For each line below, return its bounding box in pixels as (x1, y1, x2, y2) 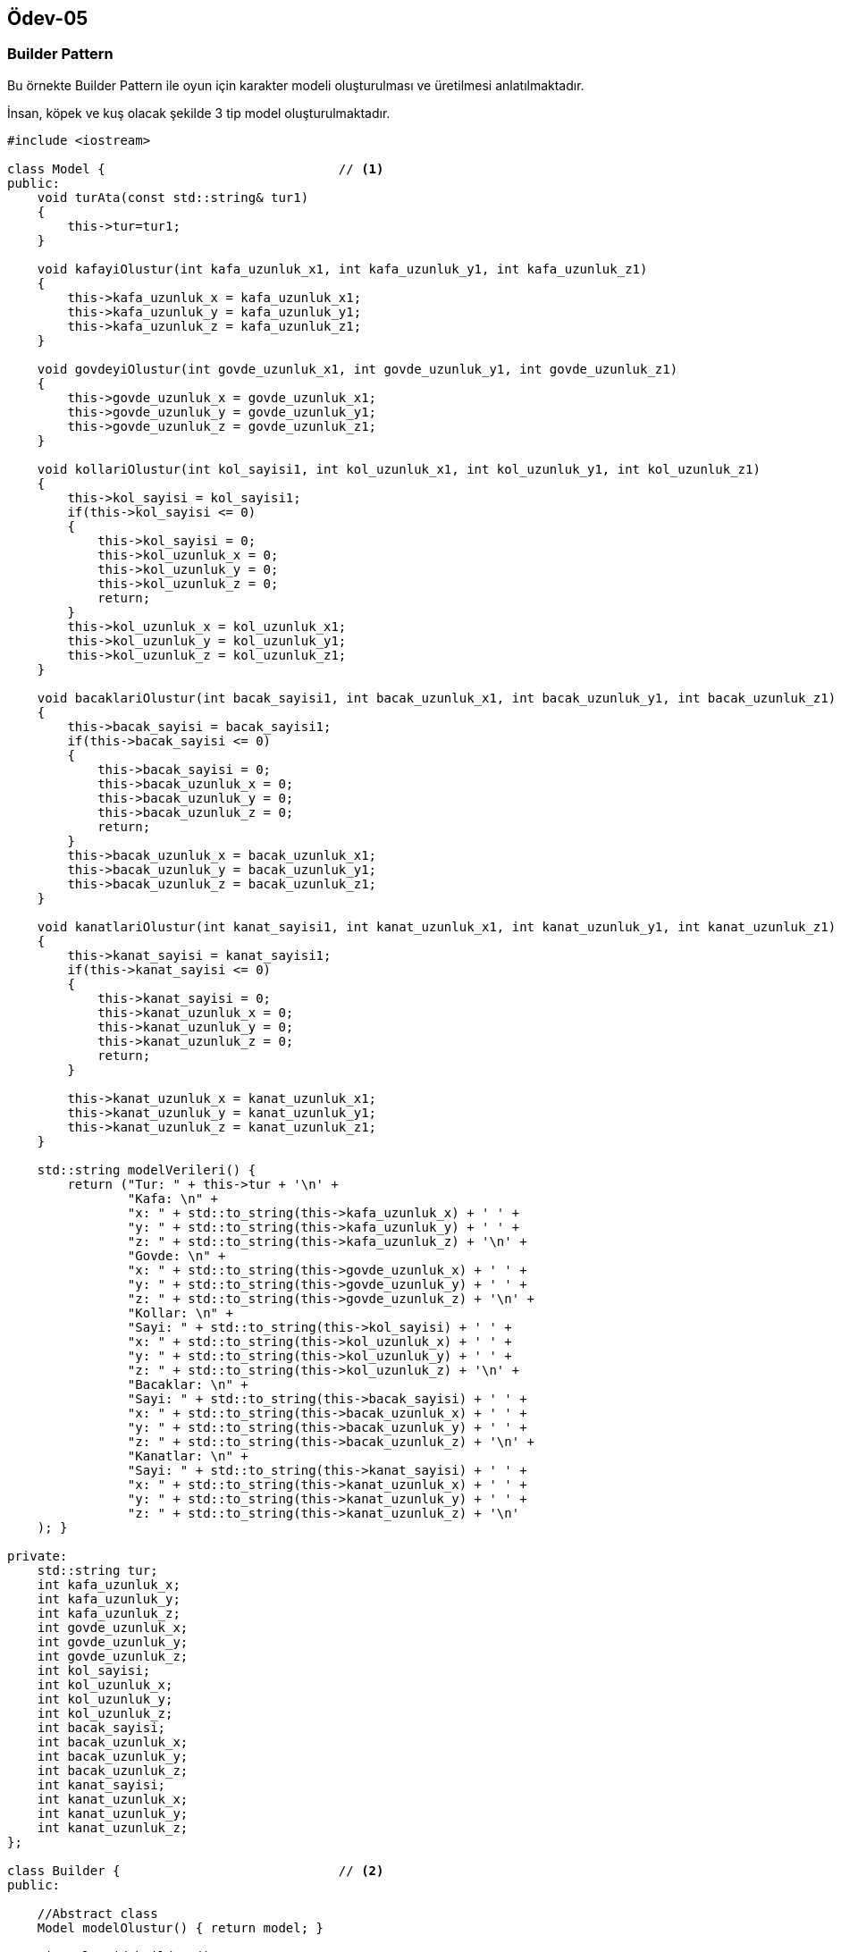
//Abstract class (37, 1906, 158, 1921)
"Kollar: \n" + (127, 1305, 233, 1320)
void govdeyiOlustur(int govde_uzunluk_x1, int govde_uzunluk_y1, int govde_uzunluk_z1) (37, 361, 678, 376)
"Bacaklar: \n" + (127, 1376, 248, 1392)
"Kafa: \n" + (127, 1191, 219, 1206)
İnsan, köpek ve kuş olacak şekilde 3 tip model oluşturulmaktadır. (7, 105, 391, 121)
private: (7, 1548, 68, 1563)
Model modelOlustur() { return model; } (37, 1920, 324, 1935)
